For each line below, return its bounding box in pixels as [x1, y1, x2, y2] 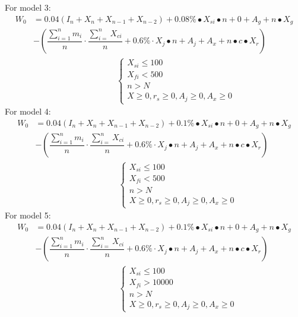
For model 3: [5, 1, 51, 13]
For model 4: [5, 105, 51, 118]
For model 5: [5, 209, 51, 221]
